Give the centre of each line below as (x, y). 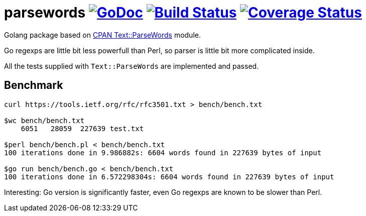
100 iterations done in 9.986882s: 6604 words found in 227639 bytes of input (163, 152)
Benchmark (34, 85)
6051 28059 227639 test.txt (82, 128)
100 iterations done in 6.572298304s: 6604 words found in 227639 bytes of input (169, 177)
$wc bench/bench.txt (44, 120)
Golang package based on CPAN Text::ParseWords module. (102, 35)
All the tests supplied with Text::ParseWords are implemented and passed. (132, 66)
